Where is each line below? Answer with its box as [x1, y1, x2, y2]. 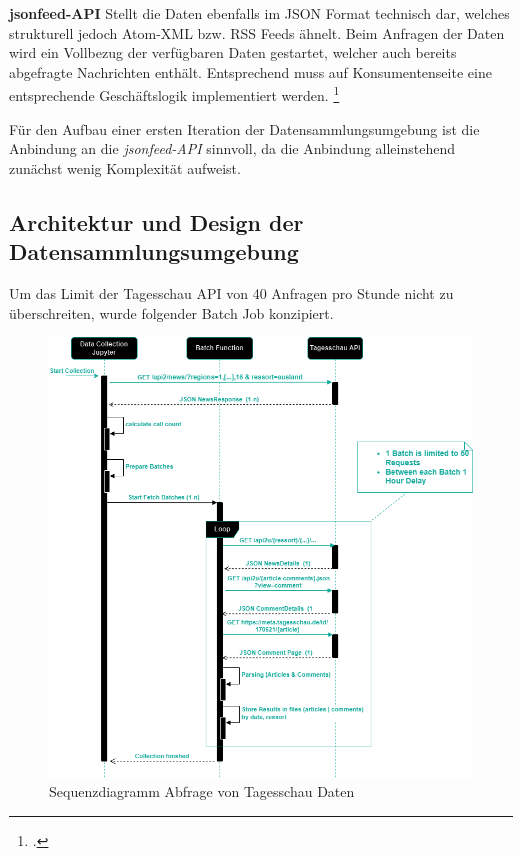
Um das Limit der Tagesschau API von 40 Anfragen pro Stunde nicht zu [9, 283, 454, 303]
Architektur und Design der [9, 206, 304, 237]
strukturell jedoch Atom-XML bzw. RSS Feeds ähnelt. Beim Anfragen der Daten [9, 22, 505, 43]
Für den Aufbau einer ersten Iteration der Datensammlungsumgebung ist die [9, 118, 480, 139]
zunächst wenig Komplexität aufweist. [9, 157, 241, 178]
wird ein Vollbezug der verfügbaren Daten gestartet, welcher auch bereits [9, 42, 457, 63]
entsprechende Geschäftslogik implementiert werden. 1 [9, 82, 340, 106]
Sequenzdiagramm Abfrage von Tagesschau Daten [49, 781, 355, 802]
